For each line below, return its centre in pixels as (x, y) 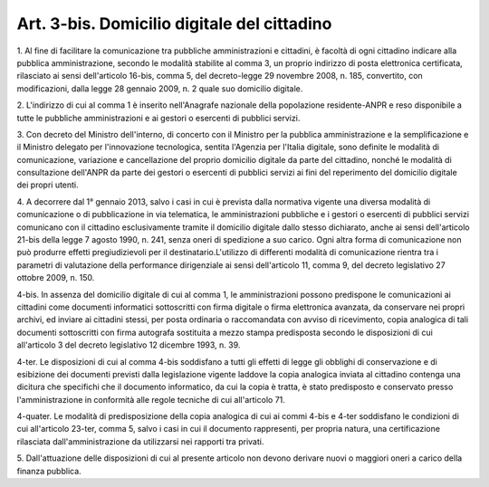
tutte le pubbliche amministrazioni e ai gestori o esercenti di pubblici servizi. (158, 118)
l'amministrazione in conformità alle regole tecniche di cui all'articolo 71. (151, 399)
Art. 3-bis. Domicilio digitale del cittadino (174, 24)
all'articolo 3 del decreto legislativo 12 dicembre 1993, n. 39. (129, 345)
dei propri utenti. (48, 185)
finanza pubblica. (49, 471)
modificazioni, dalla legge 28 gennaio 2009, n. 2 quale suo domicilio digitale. (160, 88)
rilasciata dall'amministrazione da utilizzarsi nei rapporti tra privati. (140, 441)
